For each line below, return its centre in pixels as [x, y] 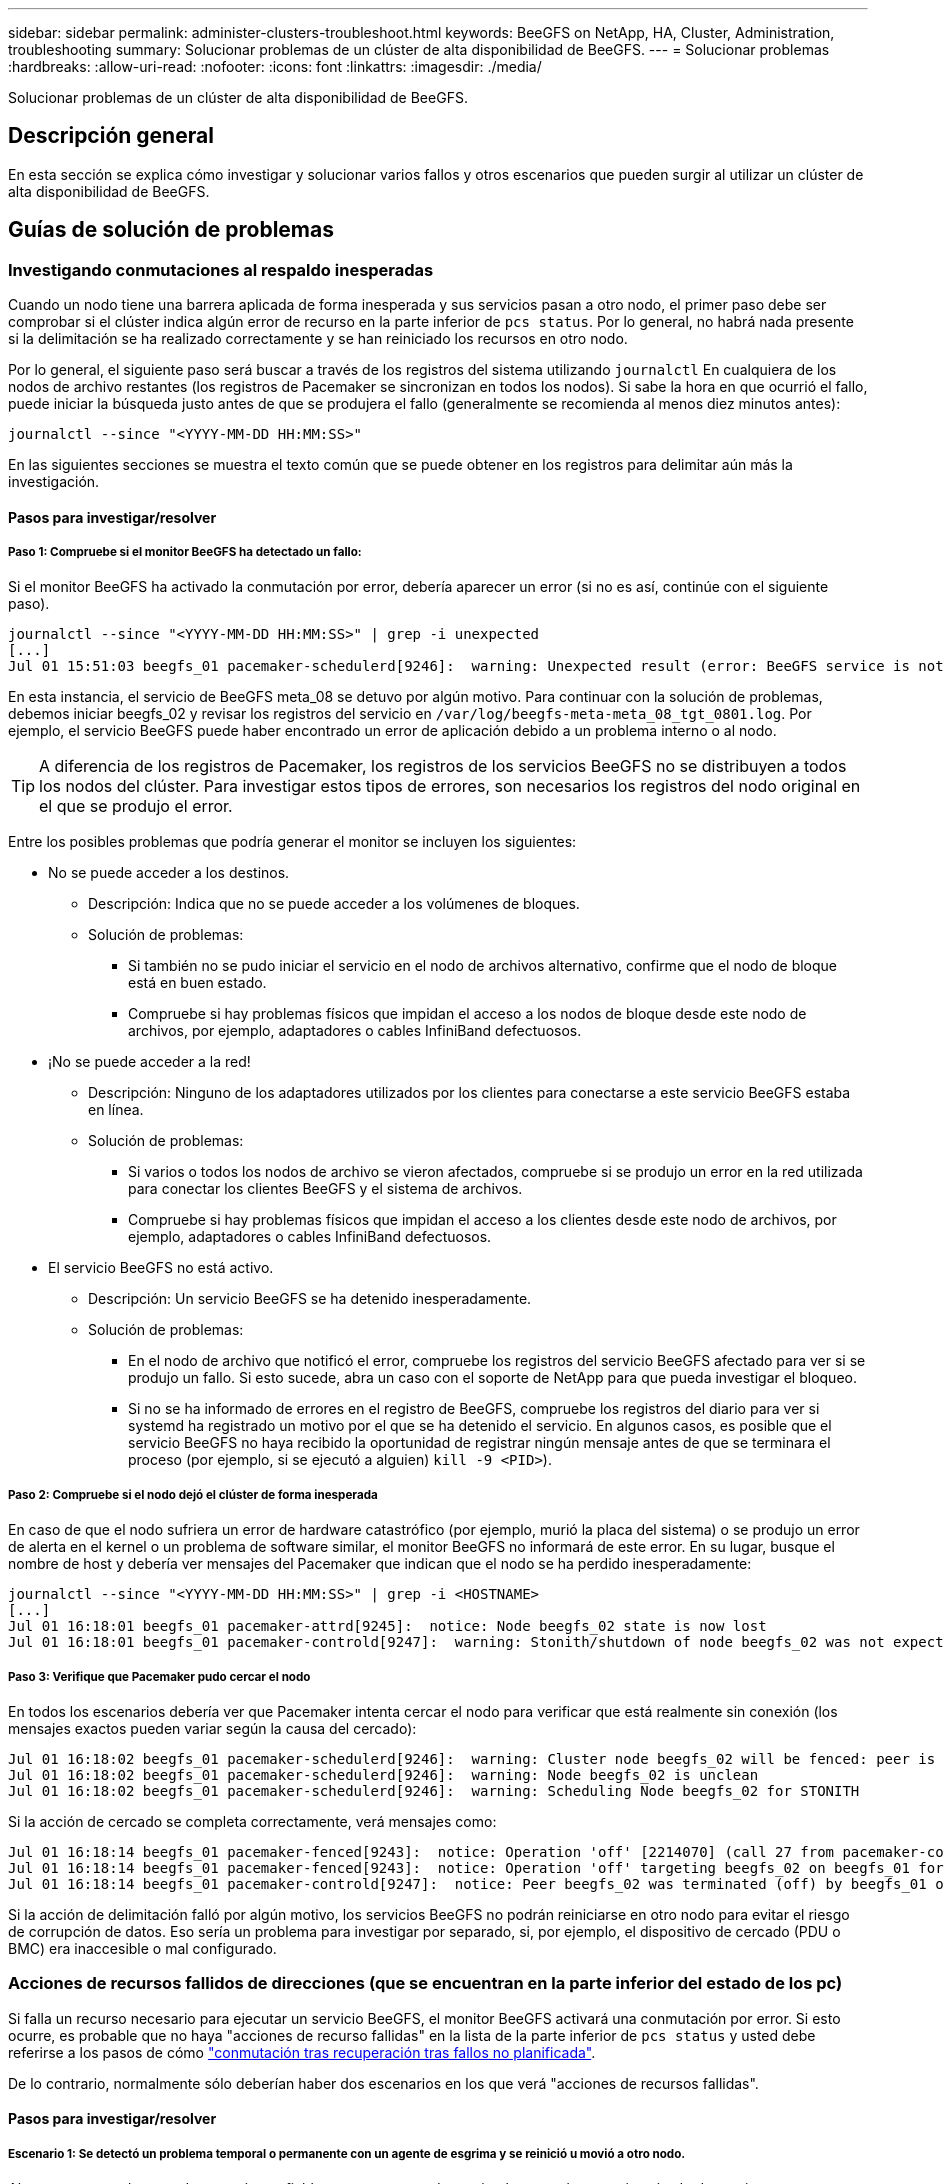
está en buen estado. [197, 983]
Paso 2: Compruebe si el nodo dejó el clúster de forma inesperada [193, 1494]
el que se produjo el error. [136, 806]
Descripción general [111, 136]
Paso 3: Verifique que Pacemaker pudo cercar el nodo [159, 1676]
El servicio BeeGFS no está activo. [161, 1268]
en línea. [116, 1110]
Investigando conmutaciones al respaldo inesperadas [221, 269]
